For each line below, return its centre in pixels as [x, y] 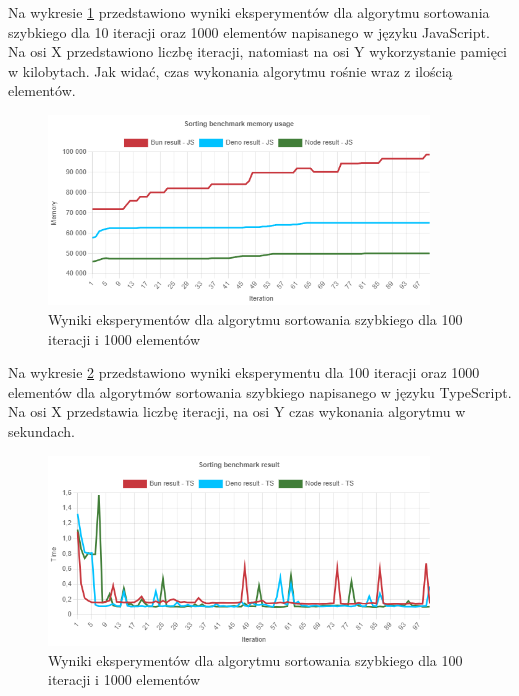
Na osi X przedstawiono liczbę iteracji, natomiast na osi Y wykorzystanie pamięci [258, 51]
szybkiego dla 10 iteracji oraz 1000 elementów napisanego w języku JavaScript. [249, 31]
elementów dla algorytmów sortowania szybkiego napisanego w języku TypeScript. [260, 391]
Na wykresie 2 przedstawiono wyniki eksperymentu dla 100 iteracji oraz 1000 [244, 372]
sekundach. [41, 431]
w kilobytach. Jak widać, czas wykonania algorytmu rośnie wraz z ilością [230, 70]
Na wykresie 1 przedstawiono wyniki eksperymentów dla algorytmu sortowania [249, 12]
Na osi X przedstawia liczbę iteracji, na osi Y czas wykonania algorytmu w [237, 411]
